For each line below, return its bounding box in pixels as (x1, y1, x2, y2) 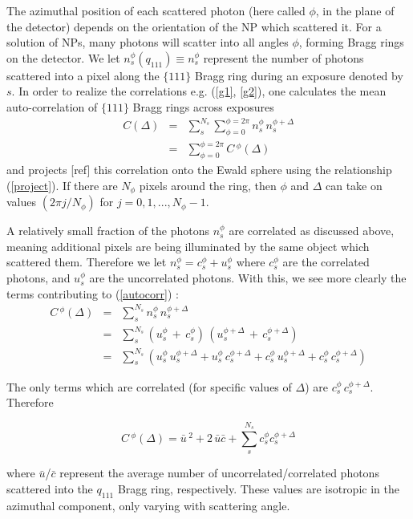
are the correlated (282, 253, 370, 270)
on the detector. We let (6, 49, 120, 66)
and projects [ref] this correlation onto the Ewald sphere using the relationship (6, 161, 392, 178)
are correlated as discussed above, (229, 222, 395, 239)
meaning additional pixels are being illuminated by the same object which (6, 237, 370, 254)
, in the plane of (315, 2, 395, 18)
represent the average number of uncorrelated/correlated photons (59, 464, 379, 481)
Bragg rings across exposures (132, 98, 274, 115)
